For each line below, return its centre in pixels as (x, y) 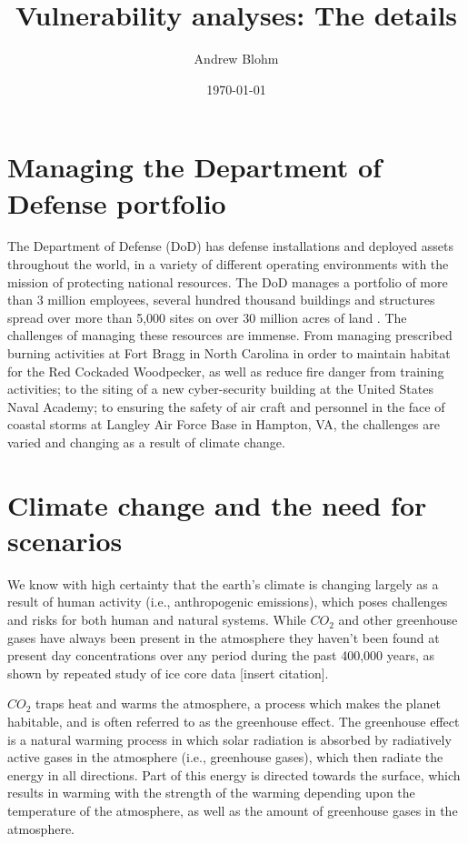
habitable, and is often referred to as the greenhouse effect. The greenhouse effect (234, 722)
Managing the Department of (194, 167)
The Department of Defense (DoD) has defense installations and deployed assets (231, 246)
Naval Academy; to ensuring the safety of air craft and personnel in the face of (226, 406)
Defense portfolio (117, 202)
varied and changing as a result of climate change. (146, 442)
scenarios (65, 540)
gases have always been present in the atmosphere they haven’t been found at (224, 637)
